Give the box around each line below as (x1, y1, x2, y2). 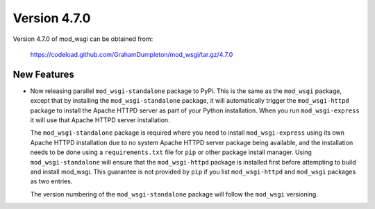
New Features (12, 68, 74, 80)
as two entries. (30, 177, 73, 185)
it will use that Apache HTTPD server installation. (30, 116, 170, 124)
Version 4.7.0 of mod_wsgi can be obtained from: (12, 35, 153, 43)
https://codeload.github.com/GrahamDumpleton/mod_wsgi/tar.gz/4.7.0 (30, 50, 233, 58)
